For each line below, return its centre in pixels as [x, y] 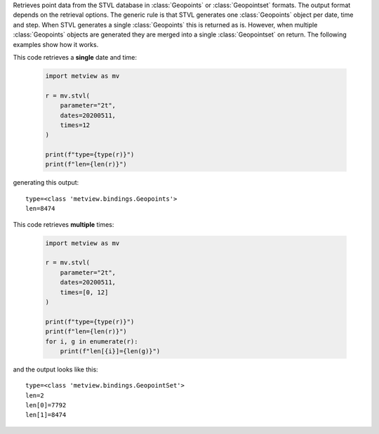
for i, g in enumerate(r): [92, 341]
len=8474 [40, 209]
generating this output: [46, 183]
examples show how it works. [56, 44]
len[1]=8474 [46, 415]
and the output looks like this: [55, 369]
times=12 [75, 125]
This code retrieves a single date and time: [75, 57]
